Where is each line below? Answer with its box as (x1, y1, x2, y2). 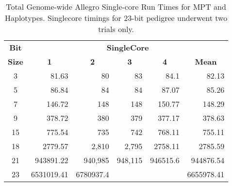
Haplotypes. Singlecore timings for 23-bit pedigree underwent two (5, 12, 228, 23)
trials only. (98, 23, 134, 34)
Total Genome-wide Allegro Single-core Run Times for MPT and (6, 1, 226, 12)
